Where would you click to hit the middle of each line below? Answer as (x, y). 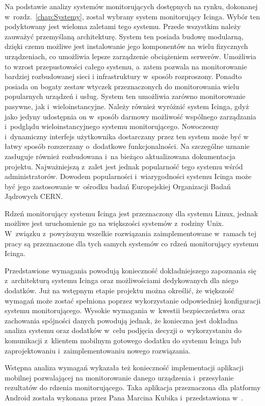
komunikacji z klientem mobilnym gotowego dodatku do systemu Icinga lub (123, 340)
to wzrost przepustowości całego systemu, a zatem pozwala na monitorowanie (126, 66)
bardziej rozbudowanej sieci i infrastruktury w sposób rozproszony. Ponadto (123, 76)
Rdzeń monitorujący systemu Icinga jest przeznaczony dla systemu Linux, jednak (131, 213)
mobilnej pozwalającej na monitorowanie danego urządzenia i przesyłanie (119, 377)
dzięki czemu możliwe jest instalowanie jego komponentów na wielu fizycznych (126, 46)
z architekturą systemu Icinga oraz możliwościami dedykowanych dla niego (122, 280)
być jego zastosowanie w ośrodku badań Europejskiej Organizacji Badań (118, 186)
